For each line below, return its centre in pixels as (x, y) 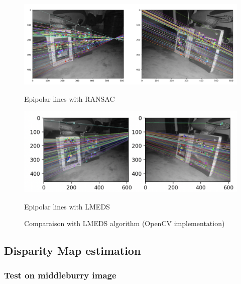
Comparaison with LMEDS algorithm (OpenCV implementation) (125, 223)
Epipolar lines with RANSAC (70, 98)
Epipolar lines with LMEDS (67, 206)
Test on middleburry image (60, 275)
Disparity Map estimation (73, 251)
